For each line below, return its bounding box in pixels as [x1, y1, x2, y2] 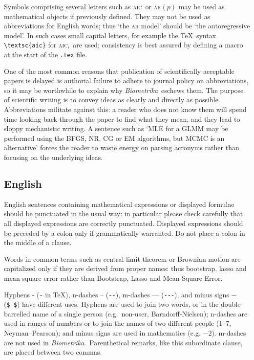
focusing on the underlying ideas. [4, 152, 103, 162]
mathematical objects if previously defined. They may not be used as [4, 11, 211, 21]
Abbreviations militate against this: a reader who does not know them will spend [4, 104, 247, 114]
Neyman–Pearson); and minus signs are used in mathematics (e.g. [4, 328, 201, 338]
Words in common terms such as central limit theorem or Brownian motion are [4, 253, 241, 264]
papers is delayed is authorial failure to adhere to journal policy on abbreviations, [4, 75, 249, 86]
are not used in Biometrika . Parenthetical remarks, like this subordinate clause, [4, 337, 243, 347]
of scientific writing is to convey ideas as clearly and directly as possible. [4, 94, 220, 105]
